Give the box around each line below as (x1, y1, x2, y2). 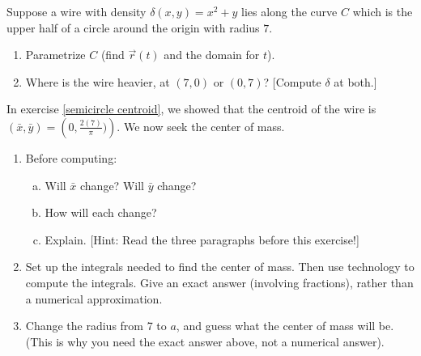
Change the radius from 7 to (25, 317, 167, 334)
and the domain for (164, 46, 260, 63)
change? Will (80, 176, 144, 193)
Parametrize (25, 46, 86, 63)
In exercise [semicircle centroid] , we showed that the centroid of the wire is (6, 100, 376, 117)
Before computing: (25, 149, 117, 166)
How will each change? (45, 204, 157, 221)
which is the (352, 3, 413, 19)
